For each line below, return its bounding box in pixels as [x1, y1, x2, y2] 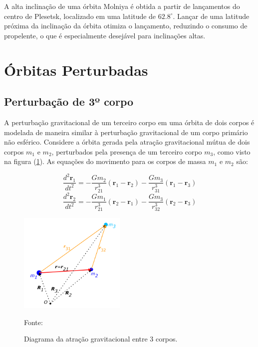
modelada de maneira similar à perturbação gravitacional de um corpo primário [4, 127, 248, 137]
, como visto [213, 146, 251, 157]
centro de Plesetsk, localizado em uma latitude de [4, 10, 156, 21]
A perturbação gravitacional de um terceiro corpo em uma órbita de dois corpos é [4, 117, 255, 127]
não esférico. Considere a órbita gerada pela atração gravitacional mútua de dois [4, 137, 250, 147]
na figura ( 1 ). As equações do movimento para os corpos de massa [4, 156, 206, 167]
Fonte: [24, 317, 43, 327]
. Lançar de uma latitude [173, 10, 250, 21]
